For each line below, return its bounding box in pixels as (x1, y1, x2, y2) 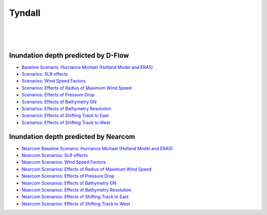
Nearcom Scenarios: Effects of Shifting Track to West (21, 201, 131, 207)
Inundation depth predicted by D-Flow (9, 51, 129, 59)
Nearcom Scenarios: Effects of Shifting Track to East (21, 194, 129, 200)
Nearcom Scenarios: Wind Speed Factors (21, 159, 106, 165)
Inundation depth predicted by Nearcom (9, 132, 135, 141)
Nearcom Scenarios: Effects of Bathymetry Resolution (21, 187, 132, 193)
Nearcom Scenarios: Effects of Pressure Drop (21, 173, 115, 179)
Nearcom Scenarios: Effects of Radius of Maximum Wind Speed (21, 166, 152, 172)
